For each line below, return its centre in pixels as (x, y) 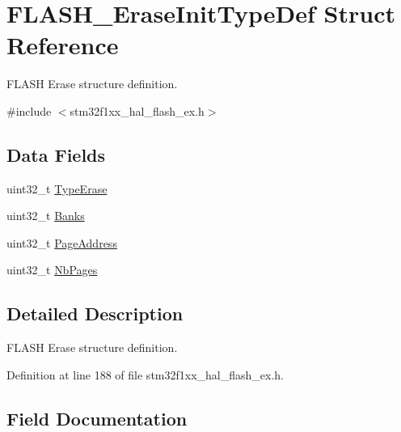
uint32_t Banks (46, 216)
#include (29, 110)
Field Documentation (97, 418)
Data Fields (56, 154)
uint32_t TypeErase (57, 188)
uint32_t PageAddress (62, 242)
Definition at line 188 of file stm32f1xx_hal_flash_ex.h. (145, 374)
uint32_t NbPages (52, 270)
